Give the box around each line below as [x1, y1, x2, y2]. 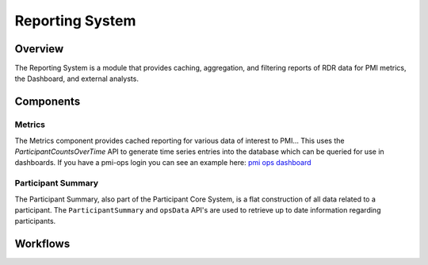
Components [14, 95, 81, 109]
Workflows [14, 237, 71, 251]
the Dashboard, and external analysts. [14, 74, 139, 83]
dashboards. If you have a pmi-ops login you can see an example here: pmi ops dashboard [14, 158, 312, 167]
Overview [14, 42, 64, 56]
